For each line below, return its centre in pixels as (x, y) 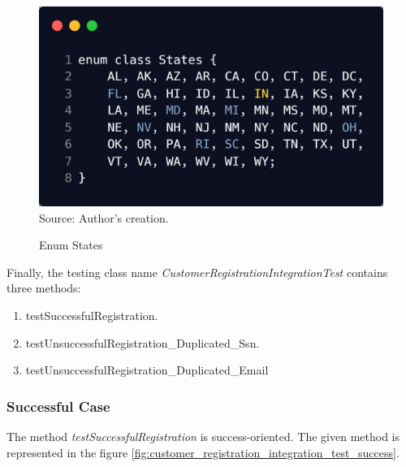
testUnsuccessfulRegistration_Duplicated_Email (147, 370)
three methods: (44, 288)
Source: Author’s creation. (104, 217)
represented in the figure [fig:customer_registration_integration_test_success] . (203, 452)
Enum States (71, 245)
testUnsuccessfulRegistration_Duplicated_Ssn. (143, 342)
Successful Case (58, 406)
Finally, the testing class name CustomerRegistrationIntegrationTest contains (197, 272)
